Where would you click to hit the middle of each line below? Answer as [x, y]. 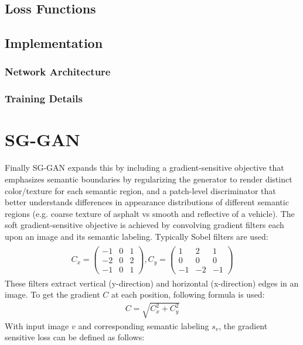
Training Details [44, 99]
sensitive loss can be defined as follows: [75, 337]
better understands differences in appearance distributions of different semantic [147, 202]
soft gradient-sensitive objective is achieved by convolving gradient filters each [144, 225]
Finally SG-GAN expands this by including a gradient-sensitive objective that [144, 168]
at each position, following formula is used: [188, 294]
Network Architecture [58, 72]
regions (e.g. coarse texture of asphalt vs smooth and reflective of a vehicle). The [150, 213]
